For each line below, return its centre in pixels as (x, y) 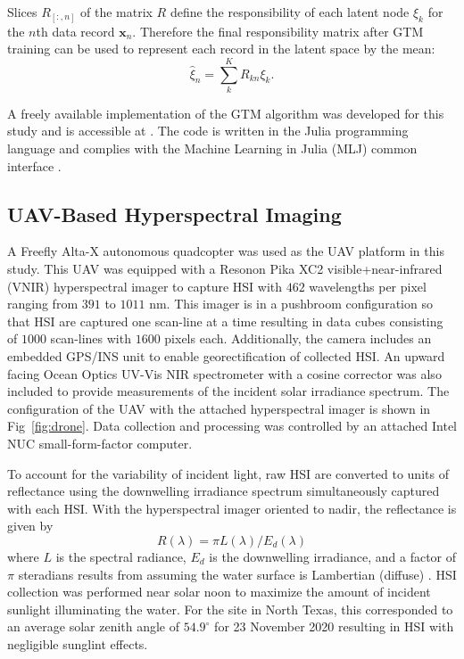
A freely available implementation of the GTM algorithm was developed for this (226, 113)
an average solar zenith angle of (94, 626)
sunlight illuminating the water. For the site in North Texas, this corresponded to (230, 609)
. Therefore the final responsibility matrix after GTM (278, 31)
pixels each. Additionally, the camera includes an (298, 338)
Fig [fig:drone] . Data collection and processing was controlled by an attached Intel (232, 426)
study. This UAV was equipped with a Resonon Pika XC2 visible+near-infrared (225, 268)
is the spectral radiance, (121, 556)
